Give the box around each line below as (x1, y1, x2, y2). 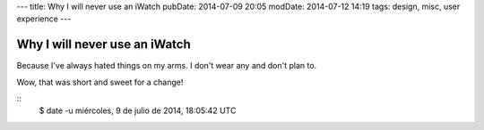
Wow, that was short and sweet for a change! (16, 77, 184, 87)
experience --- (16, 13, 72, 24)
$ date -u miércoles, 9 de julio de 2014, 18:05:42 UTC (39, 105, 237, 116)
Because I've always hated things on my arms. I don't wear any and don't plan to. (16, 61, 317, 71)
